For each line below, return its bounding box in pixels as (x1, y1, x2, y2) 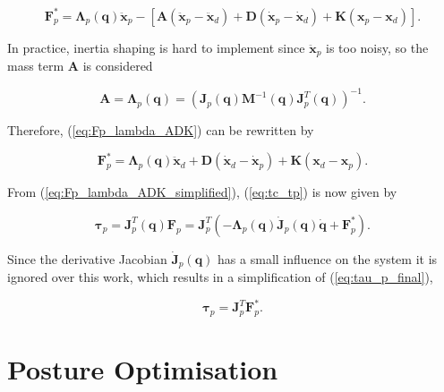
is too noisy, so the (326, 38, 429, 56)
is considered (82, 55, 153, 74)
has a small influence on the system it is (218, 249, 438, 268)
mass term (7, 55, 64, 74)
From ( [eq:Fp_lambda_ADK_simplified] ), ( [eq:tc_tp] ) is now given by (7, 183, 397, 201)
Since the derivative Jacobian (7, 249, 167, 268)
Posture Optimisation (7, 351, 278, 388)
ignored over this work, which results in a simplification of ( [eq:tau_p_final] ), (7, 268, 433, 286)
